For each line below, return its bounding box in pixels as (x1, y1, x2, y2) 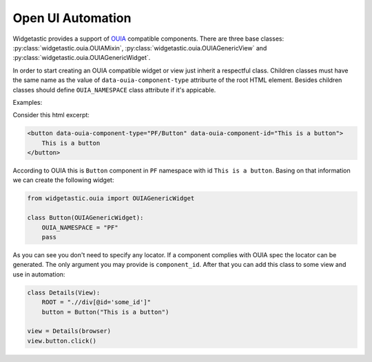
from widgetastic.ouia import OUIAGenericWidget (27, 194, 195, 203)
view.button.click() (27, 336, 96, 345)
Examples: (12, 98, 43, 106)
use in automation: (12, 270, 65, 279)
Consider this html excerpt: (12, 111, 90, 119)
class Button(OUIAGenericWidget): (27, 214, 144, 222)
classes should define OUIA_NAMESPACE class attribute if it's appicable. (12, 86, 216, 94)
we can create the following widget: (12, 176, 114, 184)
